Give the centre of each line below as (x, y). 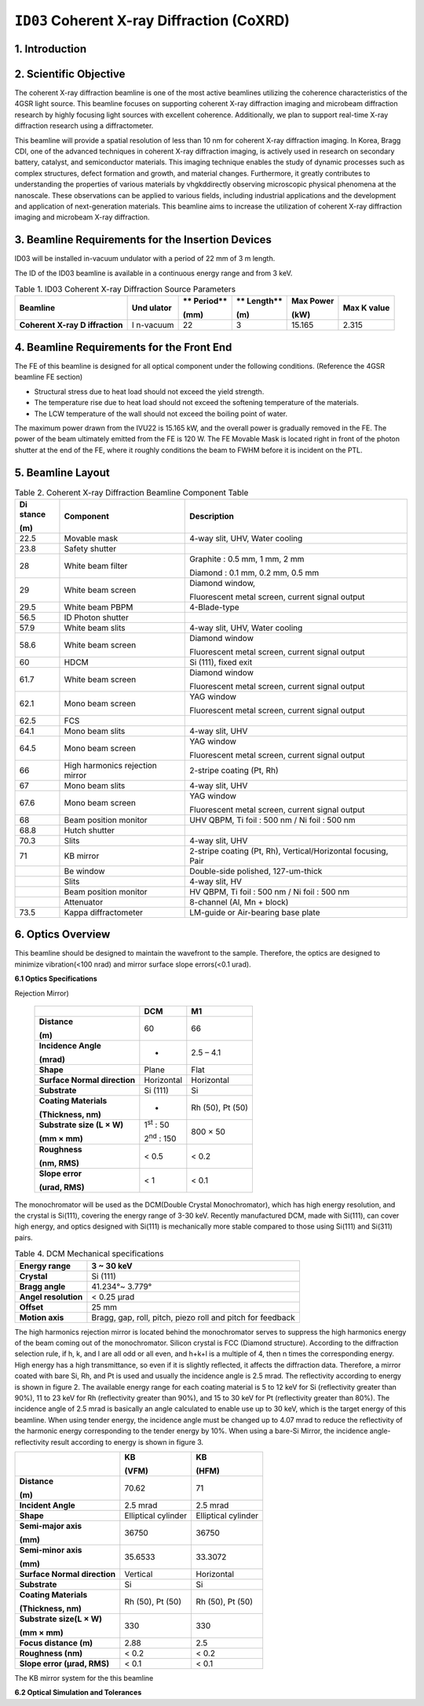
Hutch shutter (90, 830)
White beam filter (96, 566)
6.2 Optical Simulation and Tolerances (78, 1693)
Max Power (313, 301)
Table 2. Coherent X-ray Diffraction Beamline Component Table (132, 492)
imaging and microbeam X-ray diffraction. (82, 217)
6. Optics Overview (62, 935)
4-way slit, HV (216, 881)
